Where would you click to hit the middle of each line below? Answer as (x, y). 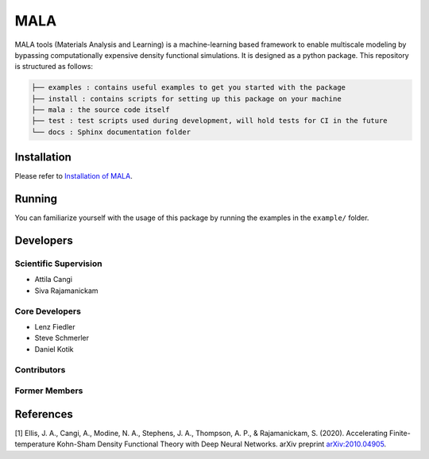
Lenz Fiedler (55, 326)
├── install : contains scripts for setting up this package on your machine (186, 98)
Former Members (49, 391)
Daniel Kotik (54, 349)
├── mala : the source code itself (100, 110)
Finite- (400, 433)
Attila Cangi (54, 280)
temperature (35, 444)
